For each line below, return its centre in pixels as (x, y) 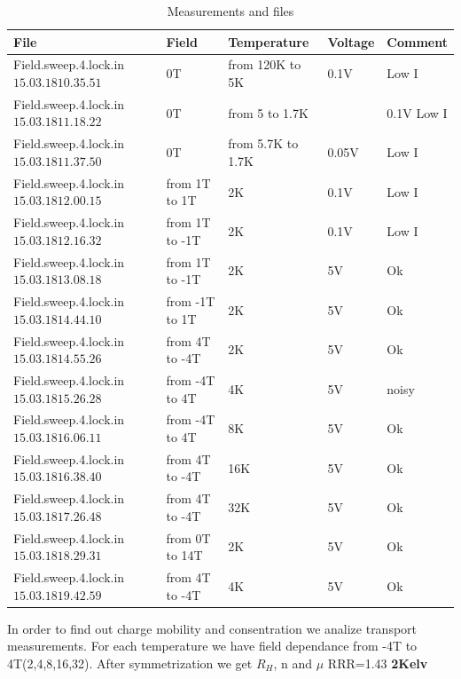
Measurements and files (230, 11)
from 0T (188, 537)
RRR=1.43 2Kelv (378, 663)
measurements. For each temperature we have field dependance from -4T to (212, 646)
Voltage (351, 41)
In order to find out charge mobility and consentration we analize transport (212, 628)
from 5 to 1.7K (268, 112)
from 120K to (265, 64)
